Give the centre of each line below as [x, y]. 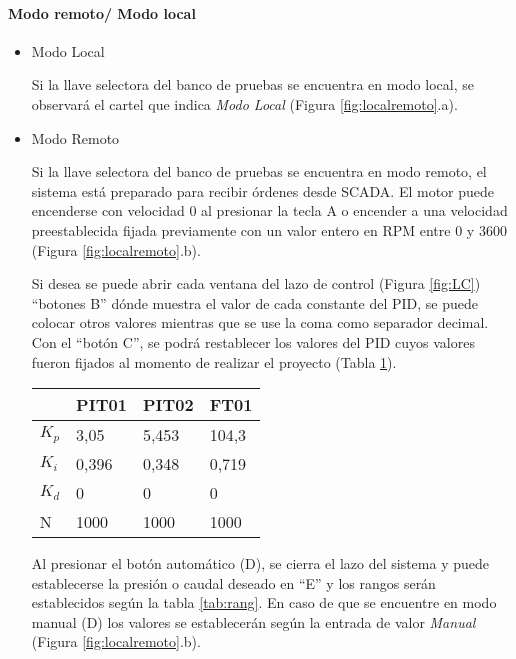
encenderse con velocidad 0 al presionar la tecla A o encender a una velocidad [269, 210]
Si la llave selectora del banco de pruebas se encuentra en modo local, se [252, 84]
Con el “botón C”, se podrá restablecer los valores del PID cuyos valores [253, 341]
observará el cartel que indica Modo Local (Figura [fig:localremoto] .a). [244, 103]
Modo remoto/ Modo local [102, 12]
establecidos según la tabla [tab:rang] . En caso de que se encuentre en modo [264, 602]
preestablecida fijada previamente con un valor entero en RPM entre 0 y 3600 [269, 229]
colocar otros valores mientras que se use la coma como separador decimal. [260, 322]
